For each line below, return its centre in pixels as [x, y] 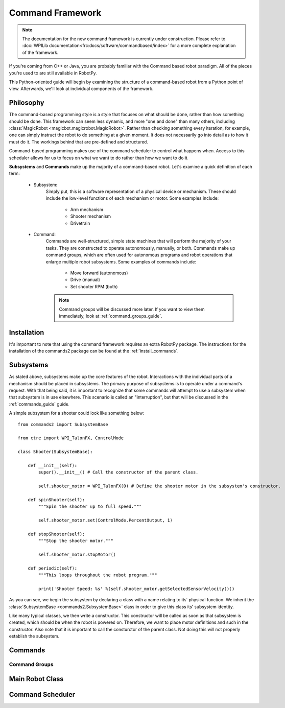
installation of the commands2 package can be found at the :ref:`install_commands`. [94, 351]
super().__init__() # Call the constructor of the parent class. [119, 472]
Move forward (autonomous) [99, 273]
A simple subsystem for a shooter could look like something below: [77, 413]
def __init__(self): [52, 465]
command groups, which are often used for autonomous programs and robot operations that [139, 255]
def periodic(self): [52, 568]
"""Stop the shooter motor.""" [76, 541]
